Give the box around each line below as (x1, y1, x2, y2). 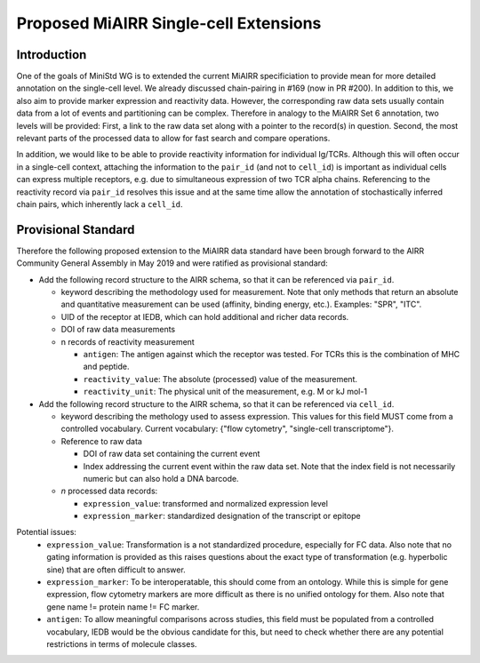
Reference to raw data (60, 435, 142, 446)
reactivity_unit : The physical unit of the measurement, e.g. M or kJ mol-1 (83, 387, 368, 397)
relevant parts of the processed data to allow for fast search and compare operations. (16, 133, 331, 144)
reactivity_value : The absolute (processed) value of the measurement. (83, 373, 358, 384)
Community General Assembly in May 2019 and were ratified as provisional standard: (16, 258, 328, 268)
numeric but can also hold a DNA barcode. (83, 473, 239, 483)
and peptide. (83, 361, 130, 372)
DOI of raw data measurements (60, 324, 176, 335)
